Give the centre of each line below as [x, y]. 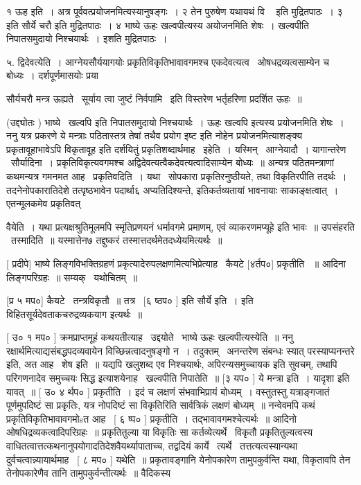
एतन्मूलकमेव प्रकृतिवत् [44, 203]
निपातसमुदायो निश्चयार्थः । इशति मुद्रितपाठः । [87, 38]
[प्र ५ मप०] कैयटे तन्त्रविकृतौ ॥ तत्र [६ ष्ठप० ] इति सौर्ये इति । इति [130, 300]
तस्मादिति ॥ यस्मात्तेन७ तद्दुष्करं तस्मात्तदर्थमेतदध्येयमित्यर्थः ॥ [116, 240]
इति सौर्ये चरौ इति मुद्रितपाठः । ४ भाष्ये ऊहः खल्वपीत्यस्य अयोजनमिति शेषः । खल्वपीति [158, 25]
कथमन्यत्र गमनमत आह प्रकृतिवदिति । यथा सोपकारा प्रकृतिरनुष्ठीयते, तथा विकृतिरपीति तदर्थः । [177, 176]
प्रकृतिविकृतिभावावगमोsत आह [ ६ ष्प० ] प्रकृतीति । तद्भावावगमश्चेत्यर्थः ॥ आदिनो [151, 418]
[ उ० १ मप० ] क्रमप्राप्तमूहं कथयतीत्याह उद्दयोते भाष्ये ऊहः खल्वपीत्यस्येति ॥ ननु [150, 337]
